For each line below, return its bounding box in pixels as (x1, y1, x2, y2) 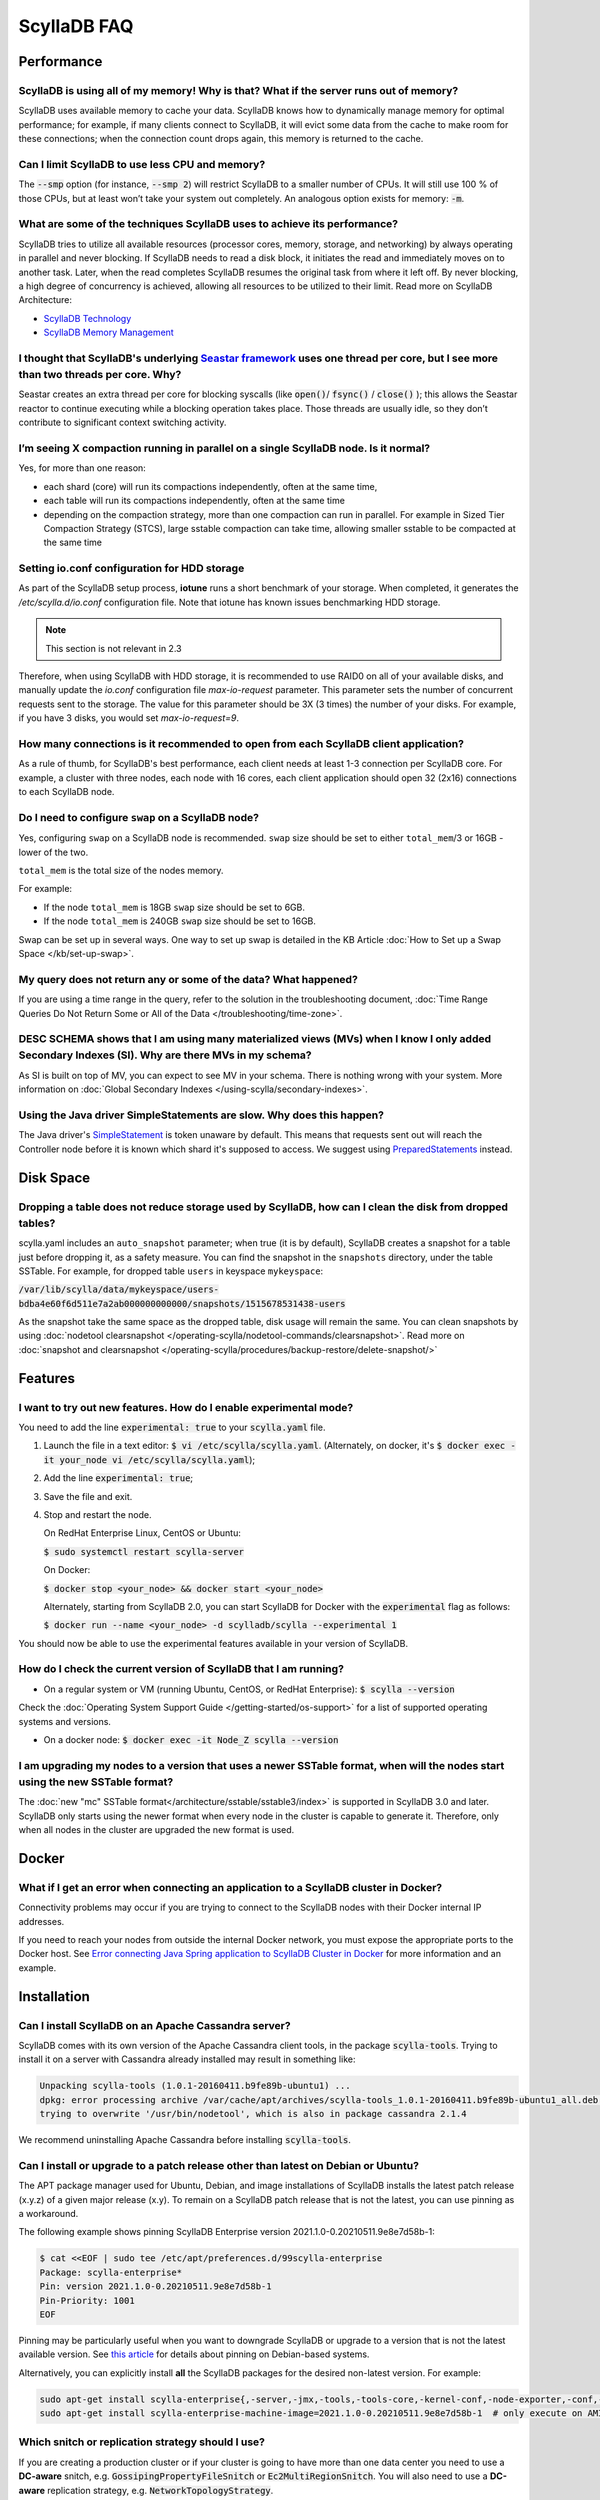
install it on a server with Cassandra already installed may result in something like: (18, 2053, 356, 2065)
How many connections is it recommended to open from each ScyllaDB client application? (18, 736, 465, 750)
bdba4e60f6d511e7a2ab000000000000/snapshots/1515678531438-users (18, 1298, 346, 1309)
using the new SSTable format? (18, 1775, 174, 1789)
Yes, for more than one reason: (18, 462, 147, 474)
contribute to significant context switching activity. (18, 416, 227, 429)
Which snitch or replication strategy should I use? (18, 2435, 265, 2449)
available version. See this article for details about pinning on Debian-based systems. (18, 2348, 370, 2360)
